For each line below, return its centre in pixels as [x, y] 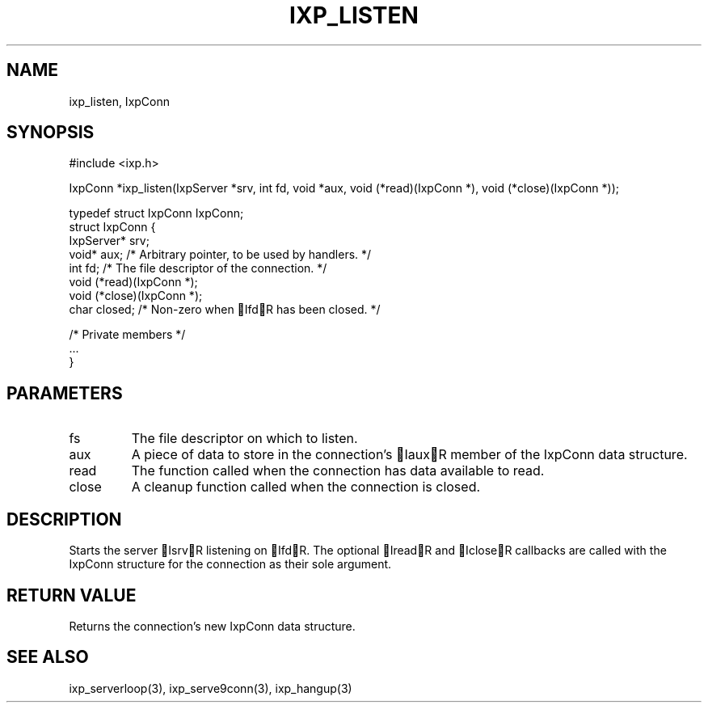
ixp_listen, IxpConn [120, 101]
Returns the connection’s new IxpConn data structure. [212, 626]
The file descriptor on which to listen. [244, 439]
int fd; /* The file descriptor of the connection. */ [198, 268]
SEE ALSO [48, 657]
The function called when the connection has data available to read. [338, 471]
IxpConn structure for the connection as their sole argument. [230, 564]
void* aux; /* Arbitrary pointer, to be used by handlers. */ [220, 255]
